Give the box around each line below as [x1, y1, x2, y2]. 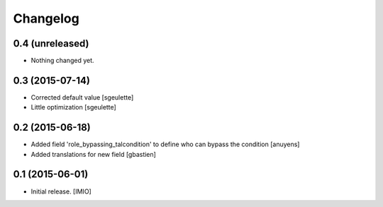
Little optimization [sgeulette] [30, 103, 116, 112]
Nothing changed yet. [30, 57, 95, 65]
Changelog [13, 11, 79, 26]
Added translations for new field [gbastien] [30, 150, 156, 158]
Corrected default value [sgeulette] [30, 93, 134, 102]
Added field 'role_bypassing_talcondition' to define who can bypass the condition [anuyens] [30, 140, 300, 148]
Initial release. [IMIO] [30, 187, 91, 196]
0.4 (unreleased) [13, 37, 89, 49]
